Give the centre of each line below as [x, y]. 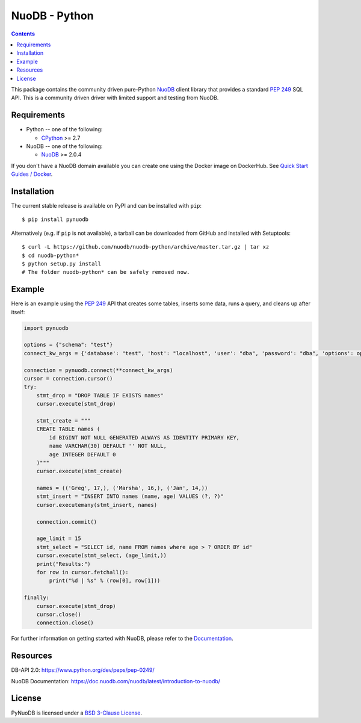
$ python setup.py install [62, 264]
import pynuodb [46, 328]
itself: [18, 312]
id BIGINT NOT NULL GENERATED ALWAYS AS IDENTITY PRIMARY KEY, [144, 437]
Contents [23, 34]
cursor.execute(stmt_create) [79, 471]
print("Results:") [63, 564]
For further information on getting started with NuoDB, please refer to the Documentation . [122, 639]
